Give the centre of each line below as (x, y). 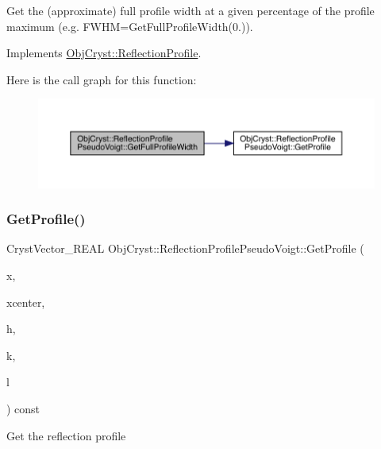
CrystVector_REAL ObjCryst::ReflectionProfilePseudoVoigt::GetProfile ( (185, 248)
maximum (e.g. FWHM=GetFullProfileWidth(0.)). (130, 26)
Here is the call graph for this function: (102, 79)
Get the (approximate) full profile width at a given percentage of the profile (190, 10)
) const (23, 409)
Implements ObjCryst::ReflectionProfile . (104, 53)
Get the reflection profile (66, 435)
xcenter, (26, 302)
